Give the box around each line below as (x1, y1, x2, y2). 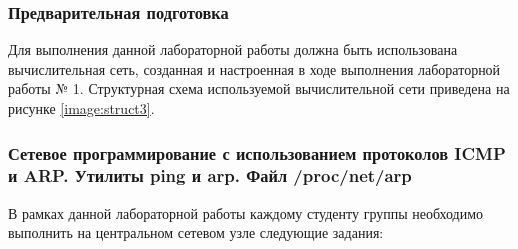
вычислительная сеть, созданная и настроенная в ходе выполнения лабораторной (8, 58, 501, 79)
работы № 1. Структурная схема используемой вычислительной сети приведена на (8, 78, 510, 99)
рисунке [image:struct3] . (8, 98, 155, 118)
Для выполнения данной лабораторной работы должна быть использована (8, 39, 458, 60)
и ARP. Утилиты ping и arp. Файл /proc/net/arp (8, 163, 412, 188)
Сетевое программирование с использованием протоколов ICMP (8, 140, 506, 165)
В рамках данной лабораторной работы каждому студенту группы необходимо (8, 202, 484, 223)
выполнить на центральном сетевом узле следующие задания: (8, 222, 384, 243)
